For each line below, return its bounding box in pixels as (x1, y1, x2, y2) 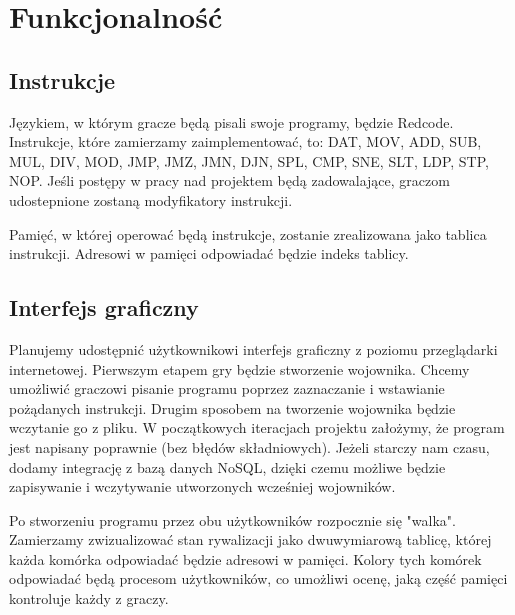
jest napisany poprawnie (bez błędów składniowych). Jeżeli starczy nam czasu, (9, 436, 490, 457)
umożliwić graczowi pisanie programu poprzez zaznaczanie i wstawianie (9, 378, 445, 399)
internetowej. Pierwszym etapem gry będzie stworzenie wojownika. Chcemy (9, 358, 470, 379)
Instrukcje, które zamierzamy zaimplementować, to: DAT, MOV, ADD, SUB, (9, 131, 482, 152)
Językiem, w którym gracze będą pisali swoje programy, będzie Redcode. (9, 111, 454, 132)
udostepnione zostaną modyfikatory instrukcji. (9, 189, 293, 210)
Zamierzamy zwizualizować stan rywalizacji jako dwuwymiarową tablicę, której (9, 529, 492, 550)
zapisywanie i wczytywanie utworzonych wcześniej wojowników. (9, 476, 396, 497)
